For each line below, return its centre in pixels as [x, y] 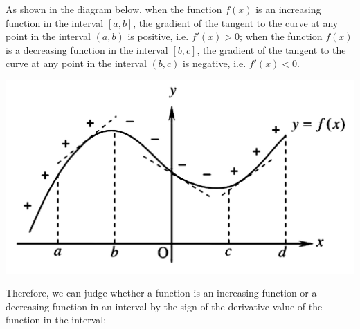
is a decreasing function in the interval [87, 49]
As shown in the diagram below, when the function [114, 9]
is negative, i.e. [214, 63]
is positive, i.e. [158, 36]
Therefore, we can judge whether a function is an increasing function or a [161, 293]
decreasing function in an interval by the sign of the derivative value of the [164, 306]
